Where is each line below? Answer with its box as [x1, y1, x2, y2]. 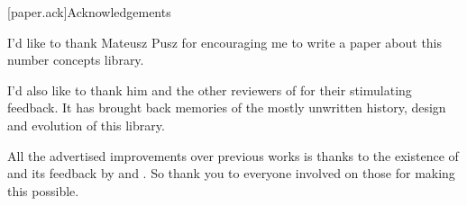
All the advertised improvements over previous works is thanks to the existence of [7, 146, 459, 165]
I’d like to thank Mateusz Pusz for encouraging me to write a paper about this [7, 32, 443, 51]
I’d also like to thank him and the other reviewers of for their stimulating [7, 80, 412, 99]
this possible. [7, 181, 79, 200]
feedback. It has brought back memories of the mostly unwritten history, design [7, 98, 446, 117]
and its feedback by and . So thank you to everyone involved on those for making [7, 164, 455, 183]
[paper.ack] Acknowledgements [7, 3, 171, 21]
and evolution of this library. [7, 115, 165, 134]
